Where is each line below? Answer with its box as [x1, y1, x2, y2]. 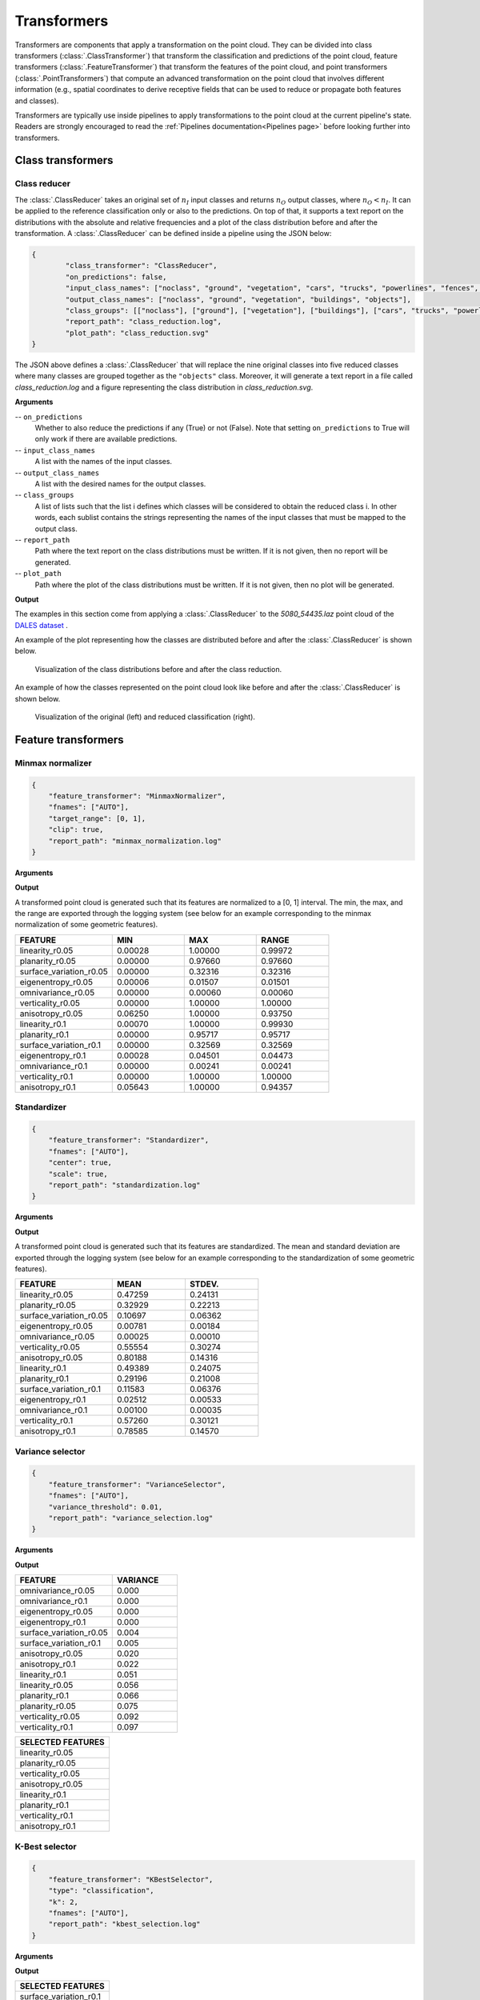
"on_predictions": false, [65, 272, 167, 282]
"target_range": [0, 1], [48, 814, 146, 823]
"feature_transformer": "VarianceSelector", [48, 1480, 226, 1489]
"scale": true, [48, 1169, 108, 1178]
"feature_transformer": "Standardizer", [48, 1136, 210, 1145]
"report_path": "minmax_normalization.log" [48, 836, 222, 846]
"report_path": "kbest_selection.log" [48, 1920, 201, 1929]
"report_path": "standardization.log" [48, 1180, 201, 1190]
